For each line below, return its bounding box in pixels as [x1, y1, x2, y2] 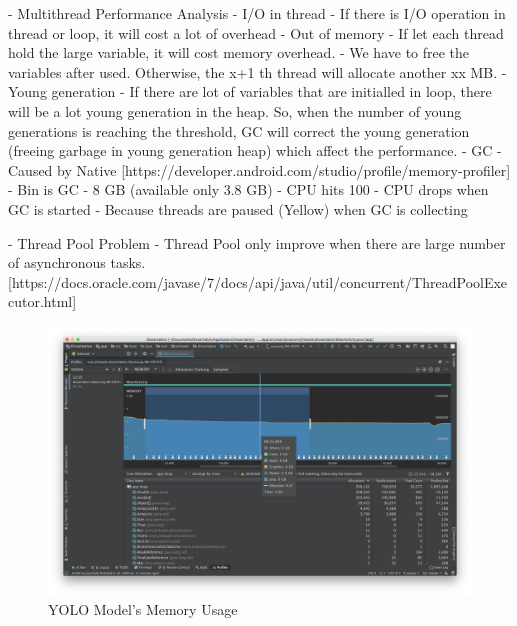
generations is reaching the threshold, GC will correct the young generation [8, 120, 470, 141]
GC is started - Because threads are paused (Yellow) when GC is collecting [8, 198, 468, 219]
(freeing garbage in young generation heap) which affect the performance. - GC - [8, 140, 502, 161]
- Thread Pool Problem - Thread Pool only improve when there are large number [8, 232, 506, 253]
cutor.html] [8, 291, 77, 312]
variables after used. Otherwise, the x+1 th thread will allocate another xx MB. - [8, 61, 507, 82]
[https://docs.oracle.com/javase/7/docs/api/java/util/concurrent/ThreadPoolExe [8, 271, 508, 292]
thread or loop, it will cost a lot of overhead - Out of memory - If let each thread [8, 22, 504, 43]
